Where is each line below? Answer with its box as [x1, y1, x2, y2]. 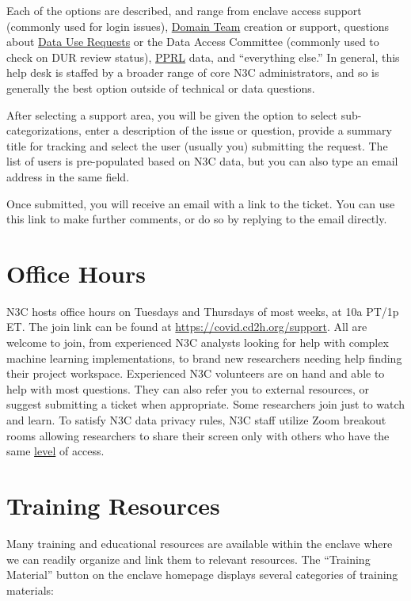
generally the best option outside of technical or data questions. [6, 79, 315, 96]
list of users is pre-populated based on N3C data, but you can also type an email [6, 153, 398, 169]
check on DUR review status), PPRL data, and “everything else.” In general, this [6, 48, 400, 65]
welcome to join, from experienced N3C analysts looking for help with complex [6, 334, 389, 351]
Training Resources [6, 489, 220, 521]
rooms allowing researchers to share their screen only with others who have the [6, 427, 390, 443]
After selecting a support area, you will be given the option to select [6, 106, 337, 123]
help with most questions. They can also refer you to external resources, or [6, 380, 369, 397]
